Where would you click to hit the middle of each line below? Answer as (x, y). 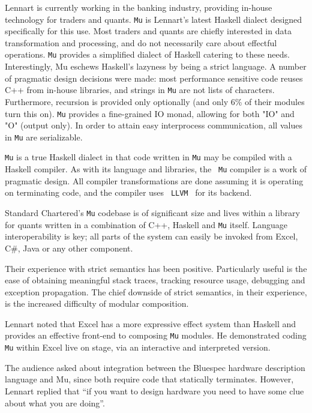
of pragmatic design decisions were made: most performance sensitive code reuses (154, 78)
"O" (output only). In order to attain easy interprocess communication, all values (154, 125)
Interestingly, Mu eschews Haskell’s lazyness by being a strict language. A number (156, 66)
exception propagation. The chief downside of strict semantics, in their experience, (156, 291)
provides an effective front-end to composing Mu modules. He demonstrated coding (156, 335)
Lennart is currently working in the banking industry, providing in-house (139, 7)
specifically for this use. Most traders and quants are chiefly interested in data (148, 31)
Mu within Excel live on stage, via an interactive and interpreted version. (138, 347)
